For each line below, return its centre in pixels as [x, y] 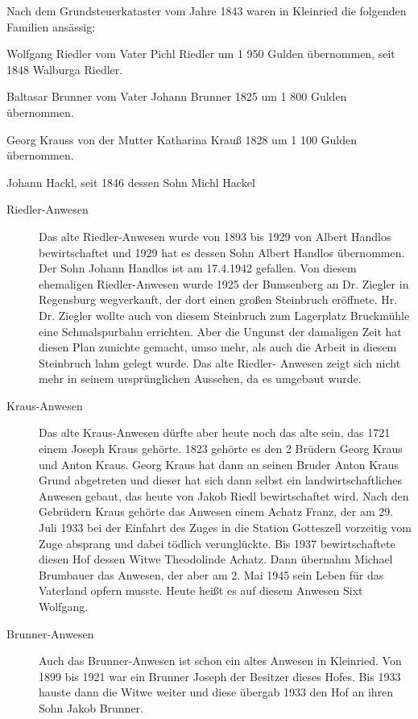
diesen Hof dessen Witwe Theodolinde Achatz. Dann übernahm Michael [216, 559]
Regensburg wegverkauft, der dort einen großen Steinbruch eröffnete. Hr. [218, 299]
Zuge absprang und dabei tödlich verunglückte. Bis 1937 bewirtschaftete [217, 543]
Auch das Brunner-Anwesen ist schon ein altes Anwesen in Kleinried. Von [220, 661]
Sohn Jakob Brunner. [91, 707]
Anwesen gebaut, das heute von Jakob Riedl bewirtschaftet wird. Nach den [224, 495]
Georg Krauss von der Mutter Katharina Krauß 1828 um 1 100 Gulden [182, 139]
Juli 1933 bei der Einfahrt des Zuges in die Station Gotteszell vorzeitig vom [225, 528]
